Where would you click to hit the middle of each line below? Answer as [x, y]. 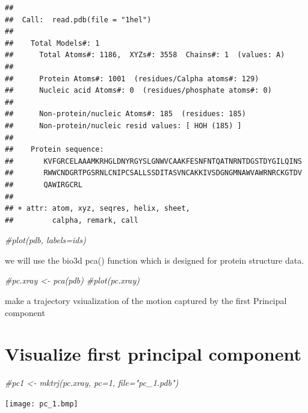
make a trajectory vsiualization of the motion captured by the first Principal [146, 301]
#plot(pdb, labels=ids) [45, 240]
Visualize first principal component [153, 354]
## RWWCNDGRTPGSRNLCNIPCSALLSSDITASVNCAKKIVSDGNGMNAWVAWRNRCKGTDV [153, 173]
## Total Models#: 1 [52, 43]
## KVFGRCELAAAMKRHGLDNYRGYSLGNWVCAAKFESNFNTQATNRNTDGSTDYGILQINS [153, 161]
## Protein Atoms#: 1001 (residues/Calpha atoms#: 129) [132, 79]
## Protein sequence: [54, 150]
